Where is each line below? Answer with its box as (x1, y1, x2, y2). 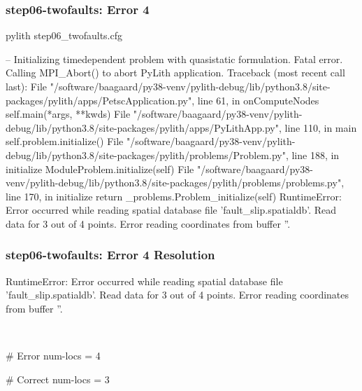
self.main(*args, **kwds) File (6, 107, 131, 121)
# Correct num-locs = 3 (6, 371, 110, 386)
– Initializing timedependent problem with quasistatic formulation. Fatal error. (6, 51, 343, 66)
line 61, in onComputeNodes (197, 92, 319, 107)
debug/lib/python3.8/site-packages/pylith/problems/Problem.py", (6, 147, 289, 162)
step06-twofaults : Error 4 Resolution (6, 246, 215, 263)
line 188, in (291, 147, 340, 162)
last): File (6, 79, 47, 93)
